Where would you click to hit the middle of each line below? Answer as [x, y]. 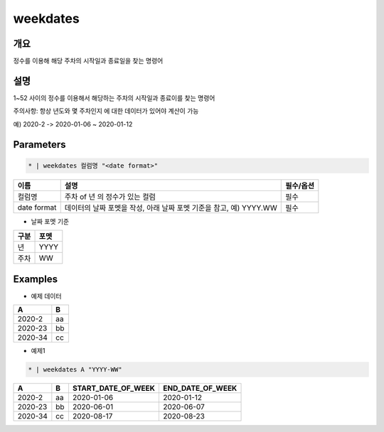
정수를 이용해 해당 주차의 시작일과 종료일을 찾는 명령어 [88, 61]
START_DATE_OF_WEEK [114, 388]
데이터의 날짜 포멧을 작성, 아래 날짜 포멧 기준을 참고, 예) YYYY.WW [171, 207]
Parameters [39, 145]
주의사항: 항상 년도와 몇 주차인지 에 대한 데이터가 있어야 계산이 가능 [106, 111]
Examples [36, 279]
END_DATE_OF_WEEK [200, 388]
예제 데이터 [46, 296]
